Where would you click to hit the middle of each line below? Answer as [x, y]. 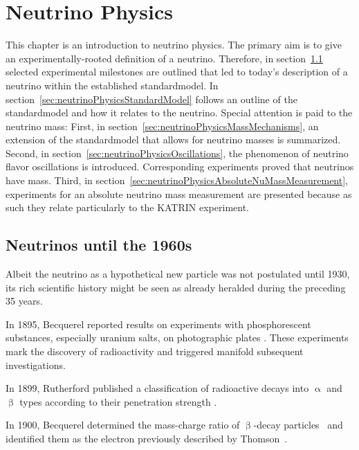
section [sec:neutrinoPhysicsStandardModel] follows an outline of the [151, 99]
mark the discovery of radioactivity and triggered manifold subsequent [155, 351]
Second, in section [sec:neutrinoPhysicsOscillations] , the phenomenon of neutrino [177, 153]
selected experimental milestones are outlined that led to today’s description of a [177, 72]
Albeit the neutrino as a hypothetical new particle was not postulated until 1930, [178, 274]
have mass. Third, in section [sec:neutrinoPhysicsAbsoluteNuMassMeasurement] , [177, 180]
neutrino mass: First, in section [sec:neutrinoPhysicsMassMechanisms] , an [162, 126]
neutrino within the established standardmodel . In [112, 85]
